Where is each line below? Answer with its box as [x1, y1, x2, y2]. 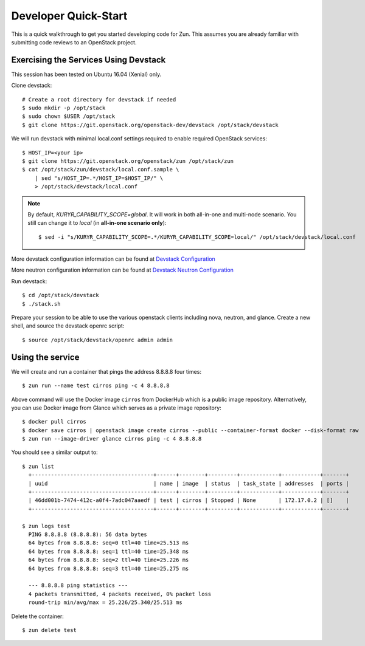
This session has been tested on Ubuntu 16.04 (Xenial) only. [11, 70, 162, 78]
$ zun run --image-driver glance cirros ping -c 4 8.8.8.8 [22, 435, 202, 442]
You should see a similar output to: [11, 448, 99, 456]
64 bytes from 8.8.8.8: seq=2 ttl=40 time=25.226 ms [28, 557, 189, 563]
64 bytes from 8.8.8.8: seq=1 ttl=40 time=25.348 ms [28, 548, 189, 555]
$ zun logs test [22, 523, 71, 529]
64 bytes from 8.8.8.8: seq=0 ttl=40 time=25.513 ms [28, 540, 189, 546]
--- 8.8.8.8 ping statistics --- [28, 582, 128, 589]
